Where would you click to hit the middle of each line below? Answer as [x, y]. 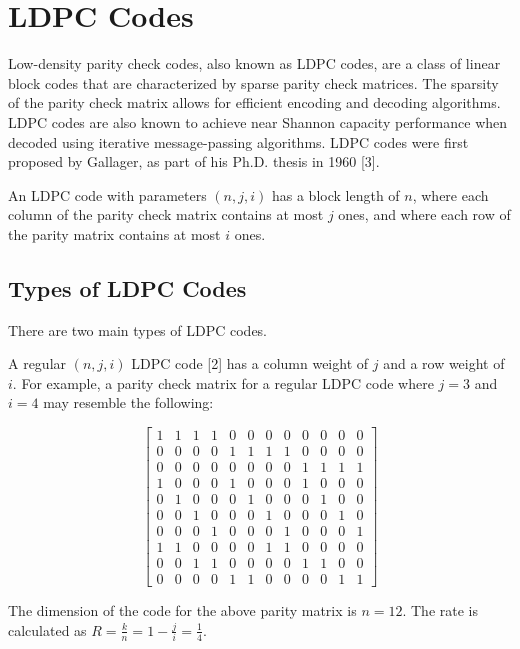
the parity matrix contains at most [114, 233]
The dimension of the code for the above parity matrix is [182, 610]
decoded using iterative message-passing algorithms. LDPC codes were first [238, 141]
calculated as [47, 629]
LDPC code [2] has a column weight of [250, 363]
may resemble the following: [128, 402]
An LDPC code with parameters [107, 194]
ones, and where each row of [424, 214]
